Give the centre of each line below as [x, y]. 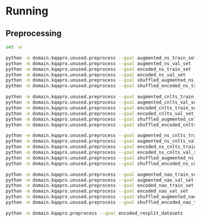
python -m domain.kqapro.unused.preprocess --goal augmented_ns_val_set [98, 63]
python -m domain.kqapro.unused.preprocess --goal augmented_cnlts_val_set [102, 102]
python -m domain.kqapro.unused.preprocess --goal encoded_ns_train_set [98, 69]
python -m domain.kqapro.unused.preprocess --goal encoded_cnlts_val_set [100, 113]
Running [27, 11]
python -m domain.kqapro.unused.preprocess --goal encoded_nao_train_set [100, 186]
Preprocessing [34, 33]
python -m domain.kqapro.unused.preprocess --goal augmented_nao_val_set [100, 180]
